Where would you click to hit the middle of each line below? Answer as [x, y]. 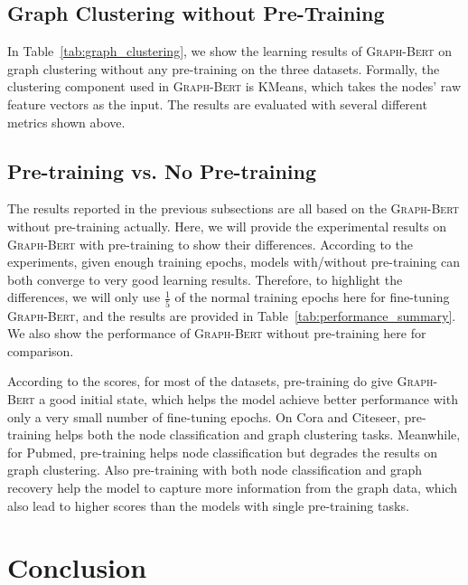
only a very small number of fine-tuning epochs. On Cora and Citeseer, [204, 416]
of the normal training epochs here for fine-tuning [312, 297]
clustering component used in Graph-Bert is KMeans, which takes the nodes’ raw [234, 86]
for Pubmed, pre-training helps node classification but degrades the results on [223, 452]
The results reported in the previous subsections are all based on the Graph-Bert [233, 208]
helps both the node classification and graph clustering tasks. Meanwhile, [257, 434]
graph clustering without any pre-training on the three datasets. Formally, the [224, 68]
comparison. [41, 350]
